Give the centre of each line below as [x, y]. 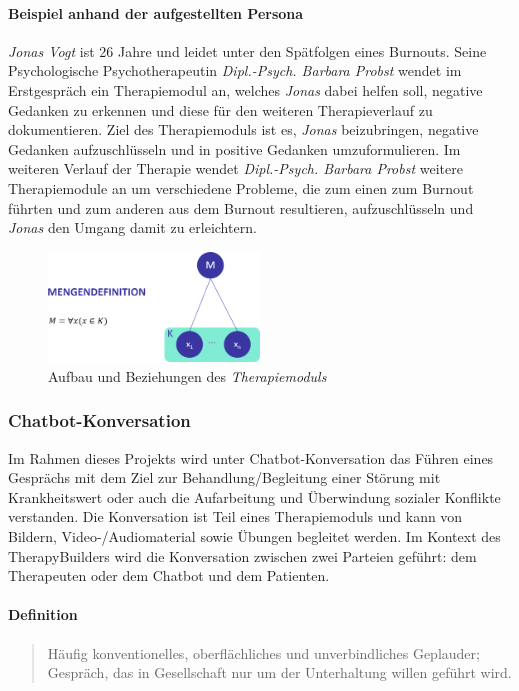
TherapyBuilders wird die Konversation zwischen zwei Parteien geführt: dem [242, 555]
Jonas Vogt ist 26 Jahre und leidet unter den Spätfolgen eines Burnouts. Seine [247, 50]
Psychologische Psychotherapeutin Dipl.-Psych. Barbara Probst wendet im [235, 70]
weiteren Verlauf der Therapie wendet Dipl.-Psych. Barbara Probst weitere [235, 168]
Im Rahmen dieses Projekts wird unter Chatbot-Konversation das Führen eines [251, 457]
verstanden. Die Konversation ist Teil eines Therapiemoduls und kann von [235, 516]
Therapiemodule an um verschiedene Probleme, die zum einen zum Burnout [241, 187]
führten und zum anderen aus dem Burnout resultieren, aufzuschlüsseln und [241, 207]
